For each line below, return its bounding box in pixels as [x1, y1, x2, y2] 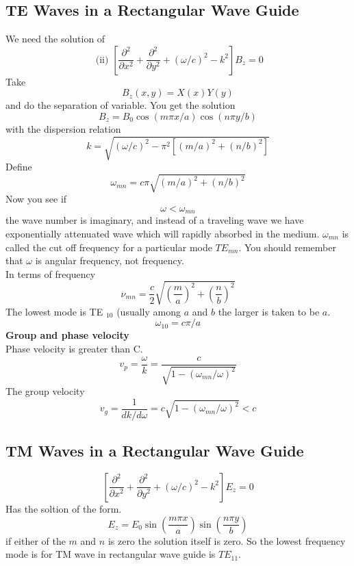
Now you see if [5, 192, 67, 206]
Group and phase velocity [5, 328, 129, 342]
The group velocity [5, 384, 85, 398]
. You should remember [238, 240, 336, 254]
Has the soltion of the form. [5, 501, 122, 515]
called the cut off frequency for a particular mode [5, 240, 212, 254]
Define [5, 159, 32, 174]
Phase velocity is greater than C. [5, 342, 143, 356]
